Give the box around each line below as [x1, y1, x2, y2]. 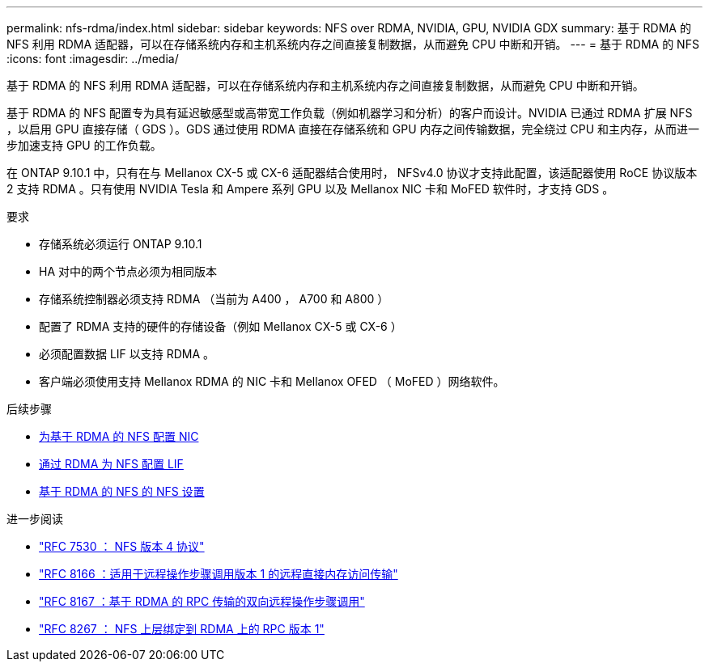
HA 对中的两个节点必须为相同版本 [39, 264, 218, 278]
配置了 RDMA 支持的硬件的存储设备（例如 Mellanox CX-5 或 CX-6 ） [39, 319, 402, 333]
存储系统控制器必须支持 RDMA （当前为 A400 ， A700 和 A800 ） [39, 292, 389, 306]
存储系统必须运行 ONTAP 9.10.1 [39, 237, 202, 251]
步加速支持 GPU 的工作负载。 [6, 138, 162, 152]
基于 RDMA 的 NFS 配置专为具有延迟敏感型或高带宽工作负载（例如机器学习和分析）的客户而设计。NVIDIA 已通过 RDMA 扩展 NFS [6, 106, 693, 120]
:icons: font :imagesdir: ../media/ [6, 52, 179, 66]
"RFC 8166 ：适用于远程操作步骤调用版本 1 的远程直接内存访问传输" [39, 567, 398, 581]
